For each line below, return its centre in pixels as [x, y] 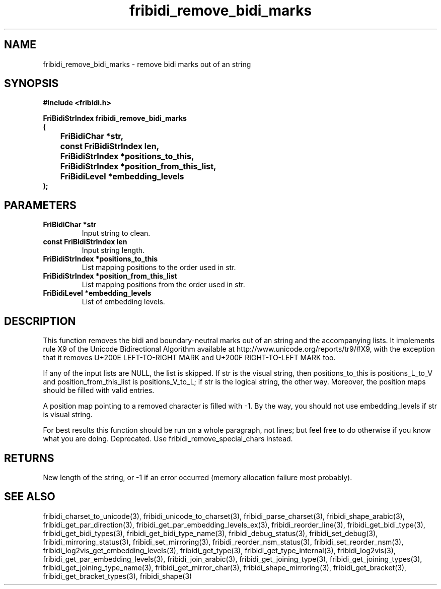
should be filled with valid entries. [99, 390]
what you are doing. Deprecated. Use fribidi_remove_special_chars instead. [168, 439]
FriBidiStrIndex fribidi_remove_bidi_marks [115, 118]
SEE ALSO [30, 497]
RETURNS [29, 458]
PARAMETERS [40, 205]
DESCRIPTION [40, 321]
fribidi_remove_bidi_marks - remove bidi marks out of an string [147, 64]
